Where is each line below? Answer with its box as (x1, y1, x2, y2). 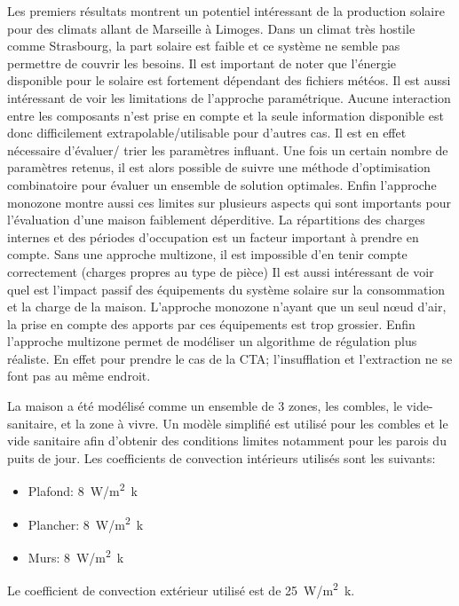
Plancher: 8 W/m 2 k (28, 512, 144, 533)
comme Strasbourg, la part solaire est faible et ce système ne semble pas (7, 36, 400, 55)
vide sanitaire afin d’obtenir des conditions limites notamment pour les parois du (7, 431, 447, 450)
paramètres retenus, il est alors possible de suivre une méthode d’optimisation (7, 158, 431, 177)
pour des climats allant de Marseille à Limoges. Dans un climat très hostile (7, 19, 415, 37)
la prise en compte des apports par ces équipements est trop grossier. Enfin (7, 314, 415, 333)
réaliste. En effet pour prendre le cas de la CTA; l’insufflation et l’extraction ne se (7, 349, 453, 367)
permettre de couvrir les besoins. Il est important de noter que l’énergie (7, 53, 397, 72)
